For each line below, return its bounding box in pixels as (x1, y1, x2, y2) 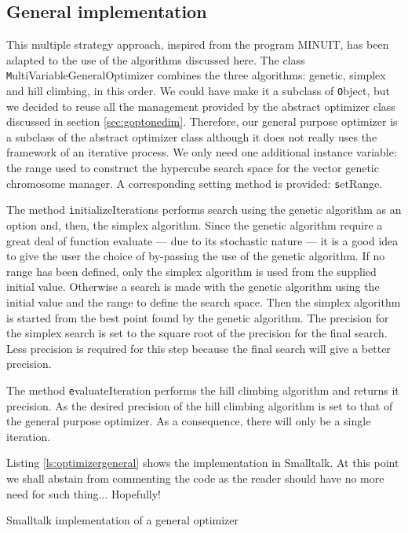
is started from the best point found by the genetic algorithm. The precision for (6, 309, 389, 325)
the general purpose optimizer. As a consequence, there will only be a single (6, 413, 371, 429)
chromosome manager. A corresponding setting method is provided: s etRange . (6, 175, 383, 191)
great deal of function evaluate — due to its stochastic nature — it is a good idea (6, 232, 399, 248)
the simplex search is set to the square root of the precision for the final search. (6, 325, 388, 341)
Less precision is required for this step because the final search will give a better (6, 340, 391, 356)
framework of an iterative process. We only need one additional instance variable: (6, 144, 397, 160)
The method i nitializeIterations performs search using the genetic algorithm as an (6, 201, 402, 218)
